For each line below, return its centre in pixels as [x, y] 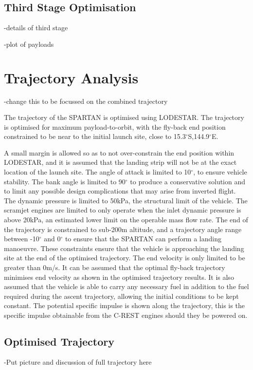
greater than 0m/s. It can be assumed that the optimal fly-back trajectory [115, 267]
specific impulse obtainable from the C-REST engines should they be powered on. [126, 315]
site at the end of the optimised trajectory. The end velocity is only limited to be [125, 258]
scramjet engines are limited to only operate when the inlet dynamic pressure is [123, 210]
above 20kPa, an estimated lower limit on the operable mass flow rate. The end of [126, 220]
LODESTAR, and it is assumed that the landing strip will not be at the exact [120, 162]
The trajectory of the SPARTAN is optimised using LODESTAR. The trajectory [124, 117]
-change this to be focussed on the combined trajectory [86, 101]
